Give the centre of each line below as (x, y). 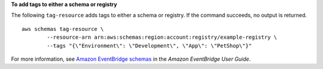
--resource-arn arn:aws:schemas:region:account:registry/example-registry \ (162, 37)
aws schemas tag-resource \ (63, 29)
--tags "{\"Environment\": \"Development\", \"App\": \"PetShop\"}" (150, 46)
